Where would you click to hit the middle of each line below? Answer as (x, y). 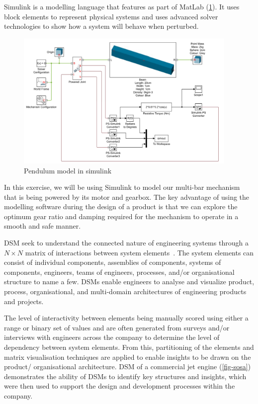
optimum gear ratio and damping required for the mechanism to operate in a (121, 216)
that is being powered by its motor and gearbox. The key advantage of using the (127, 197)
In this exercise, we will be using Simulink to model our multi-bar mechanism (122, 187)
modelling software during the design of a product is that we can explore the (121, 206)
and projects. (24, 301)
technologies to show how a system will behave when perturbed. (101, 26)
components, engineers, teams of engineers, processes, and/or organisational (119, 272)
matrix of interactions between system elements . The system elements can (139, 252)
